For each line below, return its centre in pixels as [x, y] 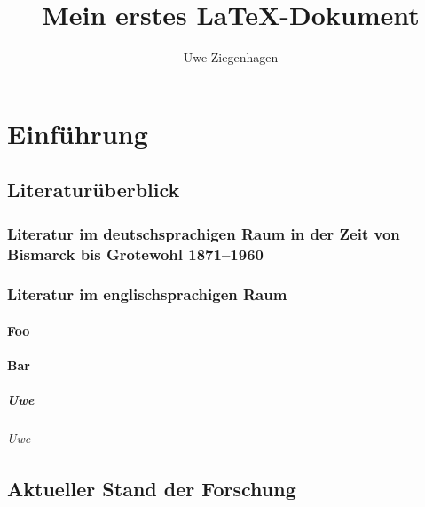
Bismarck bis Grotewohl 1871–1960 [135, 253]
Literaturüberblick [94, 190]
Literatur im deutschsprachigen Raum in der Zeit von [204, 233]
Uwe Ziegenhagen [231, 57]
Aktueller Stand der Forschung [152, 489]
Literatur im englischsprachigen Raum [147, 294]
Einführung [78, 133]
